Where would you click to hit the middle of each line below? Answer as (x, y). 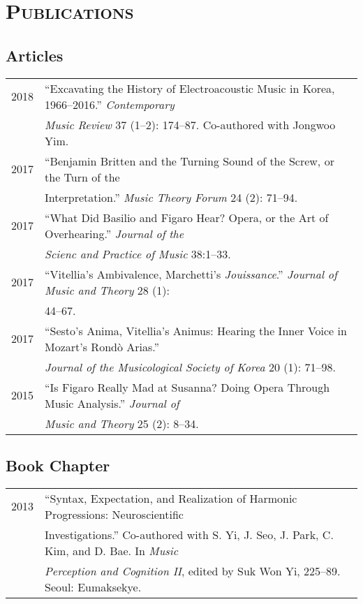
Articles (35, 55)
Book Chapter (58, 465)
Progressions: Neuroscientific (114, 514)
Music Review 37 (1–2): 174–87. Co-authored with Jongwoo (190, 124)
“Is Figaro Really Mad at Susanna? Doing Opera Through (187, 387)
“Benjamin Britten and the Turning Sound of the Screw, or (190, 161)
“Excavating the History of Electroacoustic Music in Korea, (190, 88)
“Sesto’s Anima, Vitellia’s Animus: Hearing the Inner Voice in (196, 330)
